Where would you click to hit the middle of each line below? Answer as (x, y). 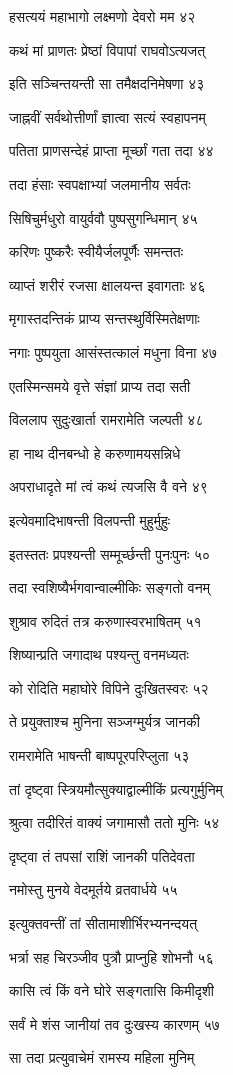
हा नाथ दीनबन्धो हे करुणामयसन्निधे (95, 452)
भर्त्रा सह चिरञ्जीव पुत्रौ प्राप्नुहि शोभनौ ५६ (111, 956)
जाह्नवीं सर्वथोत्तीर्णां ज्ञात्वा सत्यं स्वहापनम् (107, 116)
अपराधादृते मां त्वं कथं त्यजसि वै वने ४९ (108, 486)
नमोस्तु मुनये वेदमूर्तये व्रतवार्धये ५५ (93, 889)
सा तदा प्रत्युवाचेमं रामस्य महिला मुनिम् (102, 1057)
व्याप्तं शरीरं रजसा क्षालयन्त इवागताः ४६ (107, 284)
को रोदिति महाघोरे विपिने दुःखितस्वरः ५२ (109, 687)
